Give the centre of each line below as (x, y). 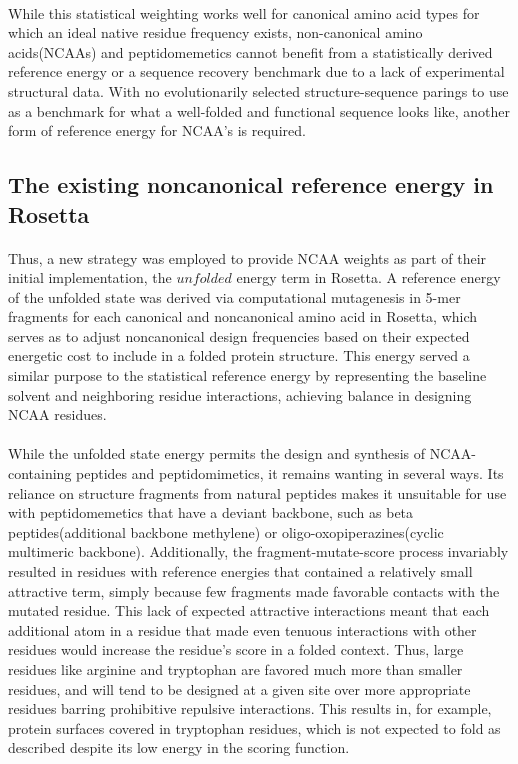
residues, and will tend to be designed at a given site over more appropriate (239, 688)
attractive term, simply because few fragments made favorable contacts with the (254, 590)
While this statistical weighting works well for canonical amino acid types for (244, 12)
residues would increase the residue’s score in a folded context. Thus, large (236, 649)
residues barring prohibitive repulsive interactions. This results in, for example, (250, 708)
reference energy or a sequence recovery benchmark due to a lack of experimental (256, 71)
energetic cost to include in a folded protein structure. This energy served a (239, 355)
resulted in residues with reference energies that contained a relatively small (240, 571)
